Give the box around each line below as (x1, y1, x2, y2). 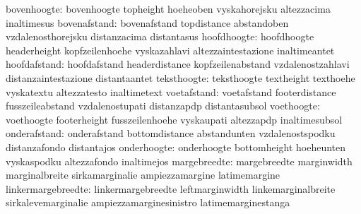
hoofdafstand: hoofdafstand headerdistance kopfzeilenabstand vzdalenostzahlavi (6, 57, 350, 71)
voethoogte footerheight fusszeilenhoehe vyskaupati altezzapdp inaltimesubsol (6, 112, 343, 126)
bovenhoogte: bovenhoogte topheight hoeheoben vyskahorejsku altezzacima (6, 1, 331, 16)
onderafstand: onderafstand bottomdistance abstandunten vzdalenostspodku (6, 126, 336, 141)
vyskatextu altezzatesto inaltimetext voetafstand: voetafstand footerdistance (6, 84, 336, 99)
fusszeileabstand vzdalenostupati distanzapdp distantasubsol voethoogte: (6, 98, 320, 113)
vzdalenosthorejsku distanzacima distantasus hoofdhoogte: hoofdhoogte (6, 29, 314, 44)
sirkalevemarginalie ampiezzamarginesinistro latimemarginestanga (6, 195, 290, 210)
